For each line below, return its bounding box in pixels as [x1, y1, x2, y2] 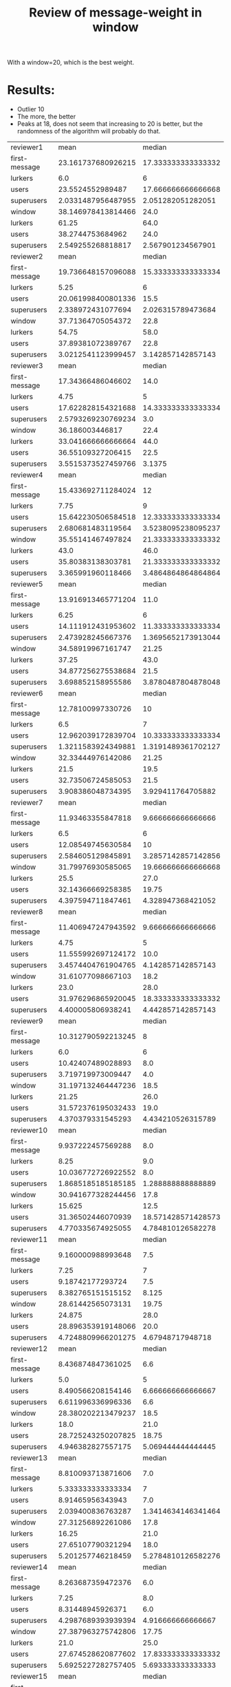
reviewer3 [10, 361, 43, 371]
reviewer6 [10, 689, 43, 698]
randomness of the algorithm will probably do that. [16, 127, 161, 136]
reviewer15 [10, 1672, 48, 1681]
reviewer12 [10, 1344, 48, 1353]
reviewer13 [10, 1453, 48, 1463]
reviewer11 [10, 1235, 48, 1245]
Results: [7, 83, 55, 98]
